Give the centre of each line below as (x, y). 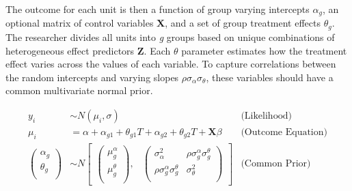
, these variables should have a (270, 77)
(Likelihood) (266, 116)
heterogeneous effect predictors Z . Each (88, 50)
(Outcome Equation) (284, 132)
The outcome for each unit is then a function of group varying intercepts (158, 9)
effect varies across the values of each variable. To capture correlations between (171, 64)
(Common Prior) (276, 164)
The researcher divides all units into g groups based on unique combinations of (170, 36)
